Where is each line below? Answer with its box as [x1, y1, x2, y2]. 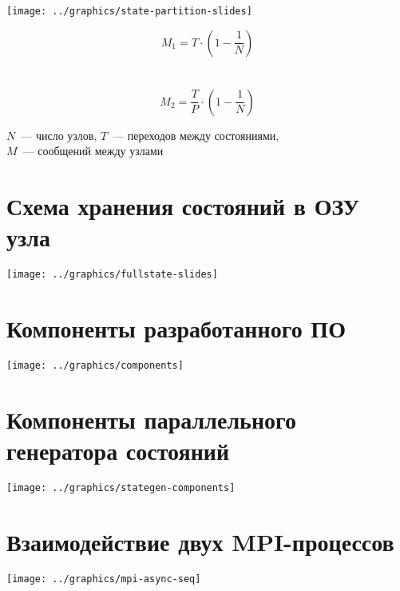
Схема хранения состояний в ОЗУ [6, 190, 360, 222]
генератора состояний [6, 434, 230, 467]
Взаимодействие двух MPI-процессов [6, 525, 394, 557]
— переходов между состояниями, [113, 126, 279, 143]
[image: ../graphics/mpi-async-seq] [6, 573, 201, 585]
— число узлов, [21, 126, 97, 143]
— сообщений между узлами [22, 142, 164, 159]
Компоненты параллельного [6, 402, 297, 435]
